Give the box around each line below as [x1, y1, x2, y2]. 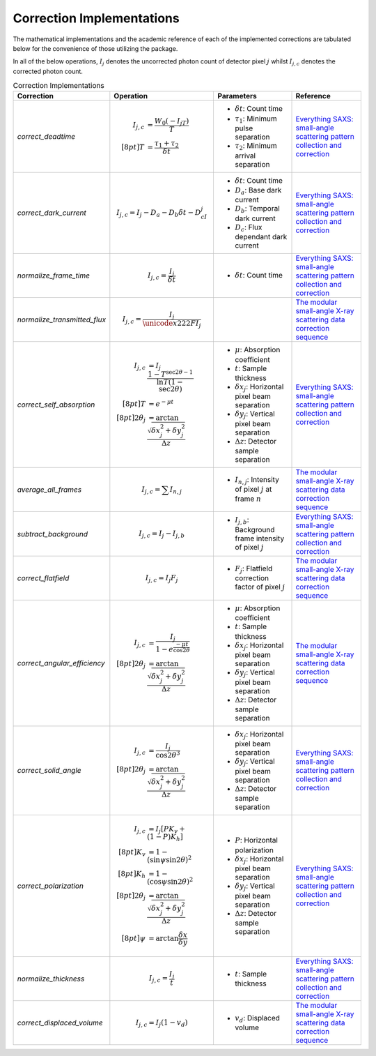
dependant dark [235, 232, 288, 242]
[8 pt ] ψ [121, 934, 146, 943]
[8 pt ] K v [118, 847, 146, 858]
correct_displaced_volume [17, 1018, 104, 1028]
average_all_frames [17, 485, 82, 495]
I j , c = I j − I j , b [138, 529, 185, 540]
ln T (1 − [156, 377, 183, 386]
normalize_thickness [17, 974, 85, 983]
